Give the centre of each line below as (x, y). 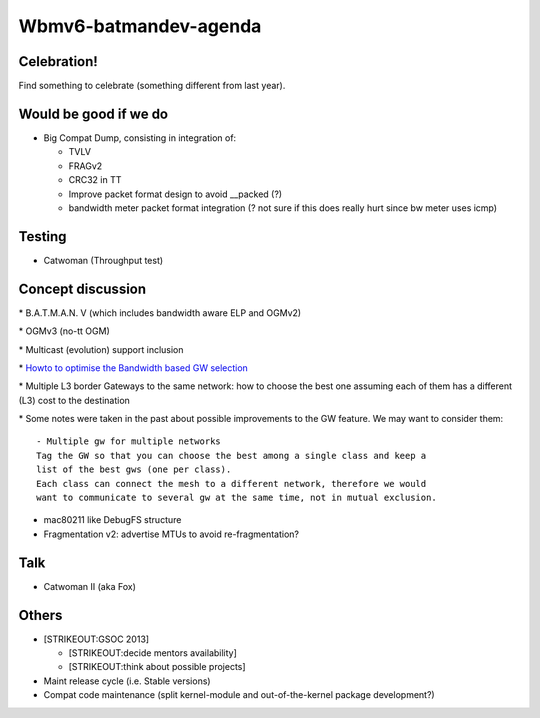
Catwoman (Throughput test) (103, 260)
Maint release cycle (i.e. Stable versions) (127, 681)
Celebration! (58, 61)
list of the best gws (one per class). (134, 469)
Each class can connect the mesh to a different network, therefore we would (231, 483)
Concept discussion (82, 288)
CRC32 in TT (95, 180)
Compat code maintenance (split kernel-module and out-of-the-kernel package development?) (239, 695)
